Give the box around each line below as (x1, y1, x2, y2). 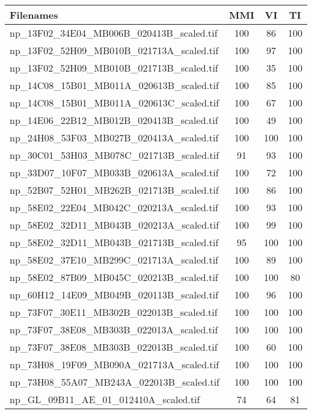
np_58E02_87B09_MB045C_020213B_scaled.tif (10, 270, 218, 284)
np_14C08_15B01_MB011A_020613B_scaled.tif (10, 78, 219, 92)
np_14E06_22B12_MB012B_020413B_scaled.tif (10, 113, 218, 127)
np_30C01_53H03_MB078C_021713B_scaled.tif (10, 148, 219, 162)
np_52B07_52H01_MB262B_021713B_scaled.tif (10, 183, 219, 197)
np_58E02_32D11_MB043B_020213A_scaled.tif (10, 218, 219, 232)
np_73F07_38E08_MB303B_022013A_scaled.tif (10, 323, 218, 336)
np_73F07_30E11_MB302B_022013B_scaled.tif (10, 305, 218, 319)
